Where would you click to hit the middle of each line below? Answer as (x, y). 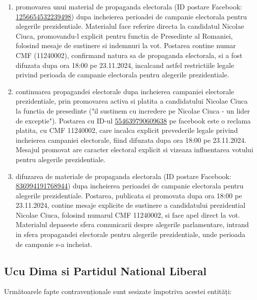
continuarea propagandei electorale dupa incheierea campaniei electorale (125, 91)
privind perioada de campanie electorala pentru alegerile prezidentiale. (122, 75)
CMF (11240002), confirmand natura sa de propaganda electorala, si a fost (129, 55)
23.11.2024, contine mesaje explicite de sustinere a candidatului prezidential (130, 205)
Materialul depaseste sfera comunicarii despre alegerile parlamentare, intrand (132, 224)
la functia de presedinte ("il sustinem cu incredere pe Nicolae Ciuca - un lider (133, 110)
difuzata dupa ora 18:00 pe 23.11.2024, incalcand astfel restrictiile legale (125, 65)
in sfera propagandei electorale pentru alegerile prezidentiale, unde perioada (130, 234)
